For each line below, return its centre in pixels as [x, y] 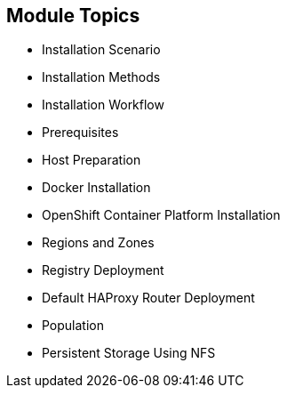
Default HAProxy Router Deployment [148, 298]
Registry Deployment [103, 270]
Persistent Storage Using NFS [129, 353]
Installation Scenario [101, 50]
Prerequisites [80, 133]
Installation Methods [101, 77]
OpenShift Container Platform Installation [161, 215]
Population [73, 326]
